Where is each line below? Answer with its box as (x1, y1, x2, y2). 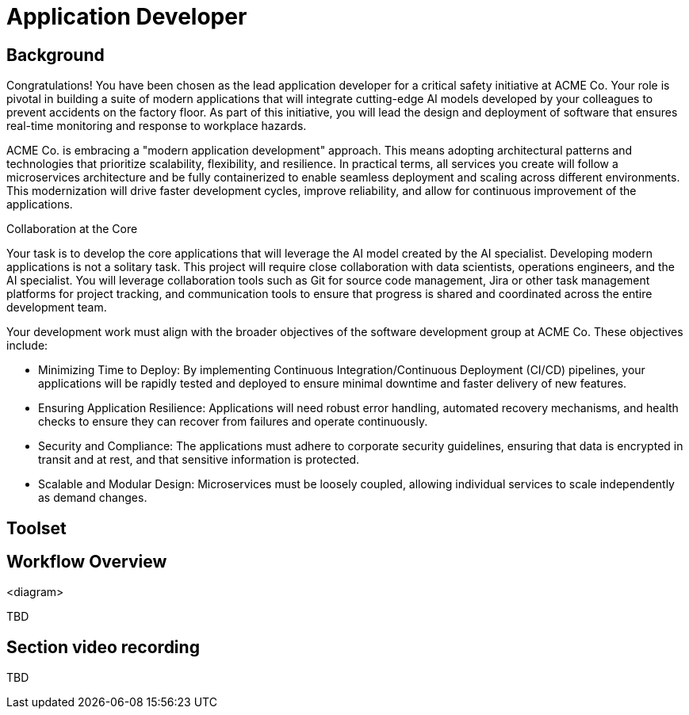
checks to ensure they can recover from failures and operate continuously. (38, 415, 428, 429)
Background (6, 44, 105, 65)
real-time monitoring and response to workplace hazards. (6, 119, 307, 133)
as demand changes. (38, 491, 147, 505)
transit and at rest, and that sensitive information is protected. (38, 453, 360, 467)
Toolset (6, 518, 67, 538)
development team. (6, 300, 107, 315)
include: (6, 338, 48, 353)
